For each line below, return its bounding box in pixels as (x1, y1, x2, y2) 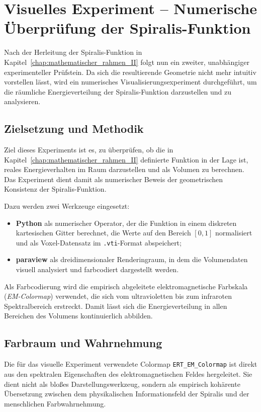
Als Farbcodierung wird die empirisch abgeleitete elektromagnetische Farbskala (4, 281, 248, 291)
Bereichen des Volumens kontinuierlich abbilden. (4, 310, 153, 321)
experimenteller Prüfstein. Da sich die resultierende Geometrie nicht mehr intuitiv (4, 66, 256, 77)
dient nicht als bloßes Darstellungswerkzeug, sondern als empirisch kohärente (4, 378, 240, 389)
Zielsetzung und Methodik (4, 121, 144, 136)
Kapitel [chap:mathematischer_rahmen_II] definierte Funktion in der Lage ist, (4, 154, 248, 164)
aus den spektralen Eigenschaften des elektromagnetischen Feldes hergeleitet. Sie (4, 368, 252, 379)
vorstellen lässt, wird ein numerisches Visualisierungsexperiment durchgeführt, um (4, 76, 257, 87)
